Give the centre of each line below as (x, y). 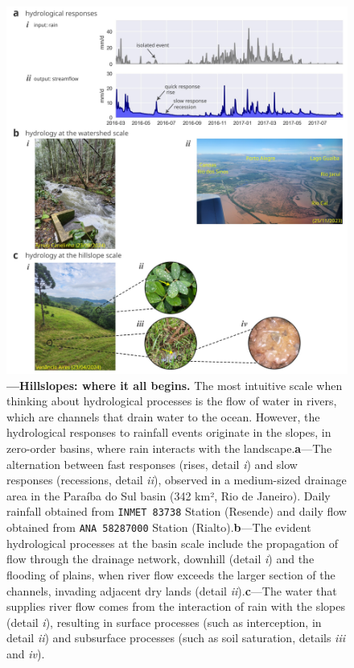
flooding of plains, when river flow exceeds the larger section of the (171, 574)
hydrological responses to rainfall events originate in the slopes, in (169, 432)
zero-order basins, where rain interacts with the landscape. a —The (169, 448)
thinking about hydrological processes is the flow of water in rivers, (172, 401)
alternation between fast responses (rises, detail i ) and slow (152, 464)
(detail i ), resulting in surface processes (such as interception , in (164, 622)
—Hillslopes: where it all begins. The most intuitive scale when (175, 385)
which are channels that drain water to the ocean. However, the (163, 416)
